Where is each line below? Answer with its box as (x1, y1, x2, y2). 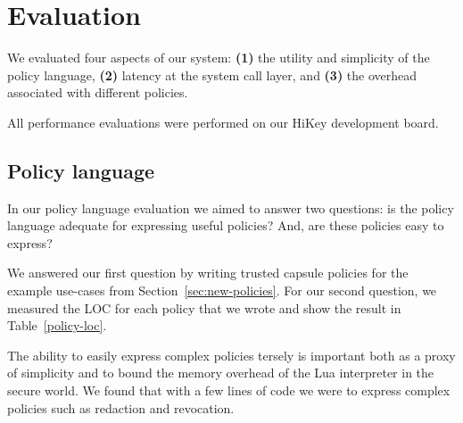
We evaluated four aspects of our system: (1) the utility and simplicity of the (7, 48, 430, 67)
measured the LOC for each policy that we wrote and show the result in (7, 298, 401, 317)
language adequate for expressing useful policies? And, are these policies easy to (7, 216, 444, 235)
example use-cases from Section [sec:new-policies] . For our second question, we (7, 281, 437, 300)
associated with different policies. (7, 83, 188, 102)
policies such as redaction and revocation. (7, 398, 235, 417)
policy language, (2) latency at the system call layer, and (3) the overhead (7, 65, 418, 84)
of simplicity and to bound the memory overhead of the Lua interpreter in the (7, 363, 434, 382)
